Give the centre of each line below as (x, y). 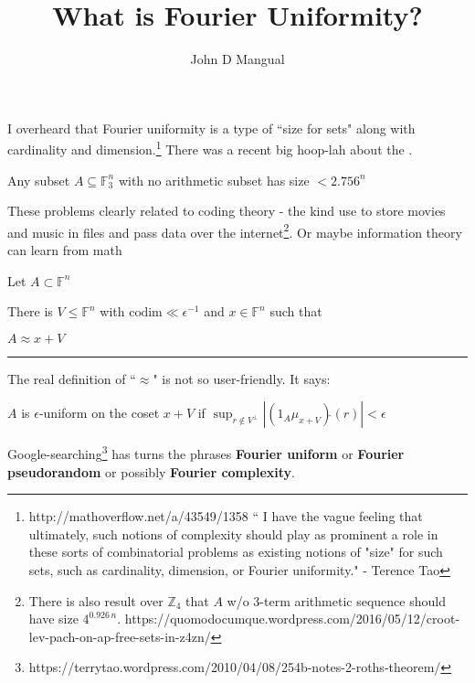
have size (53, 619)
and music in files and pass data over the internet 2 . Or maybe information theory (235, 230)
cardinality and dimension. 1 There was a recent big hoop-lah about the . (210, 148)
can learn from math (65, 250)
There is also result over (96, 600)
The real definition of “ (72, 378)
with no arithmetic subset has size (214, 180)
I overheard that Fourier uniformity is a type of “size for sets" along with (211, 128)
